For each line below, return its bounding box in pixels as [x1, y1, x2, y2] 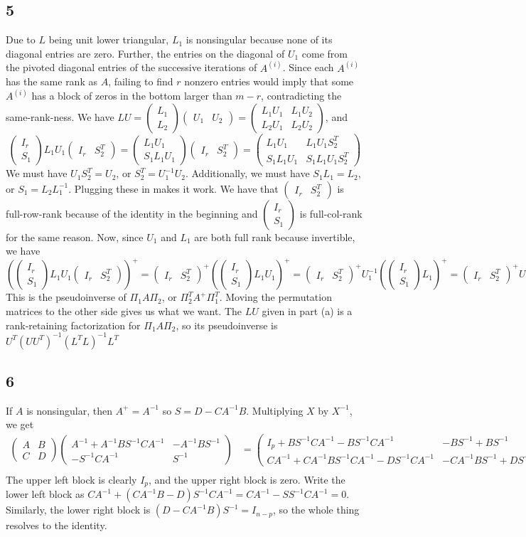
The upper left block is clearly [6, 472, 137, 487]
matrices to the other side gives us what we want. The [6, 303, 242, 318]
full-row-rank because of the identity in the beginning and [6, 206, 258, 220]
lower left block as [6, 487, 85, 501]
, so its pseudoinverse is [176, 317, 278, 332]
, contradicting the [261, 88, 342, 103]
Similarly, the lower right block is [6, 502, 151, 517]
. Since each [282, 60, 334, 75]
